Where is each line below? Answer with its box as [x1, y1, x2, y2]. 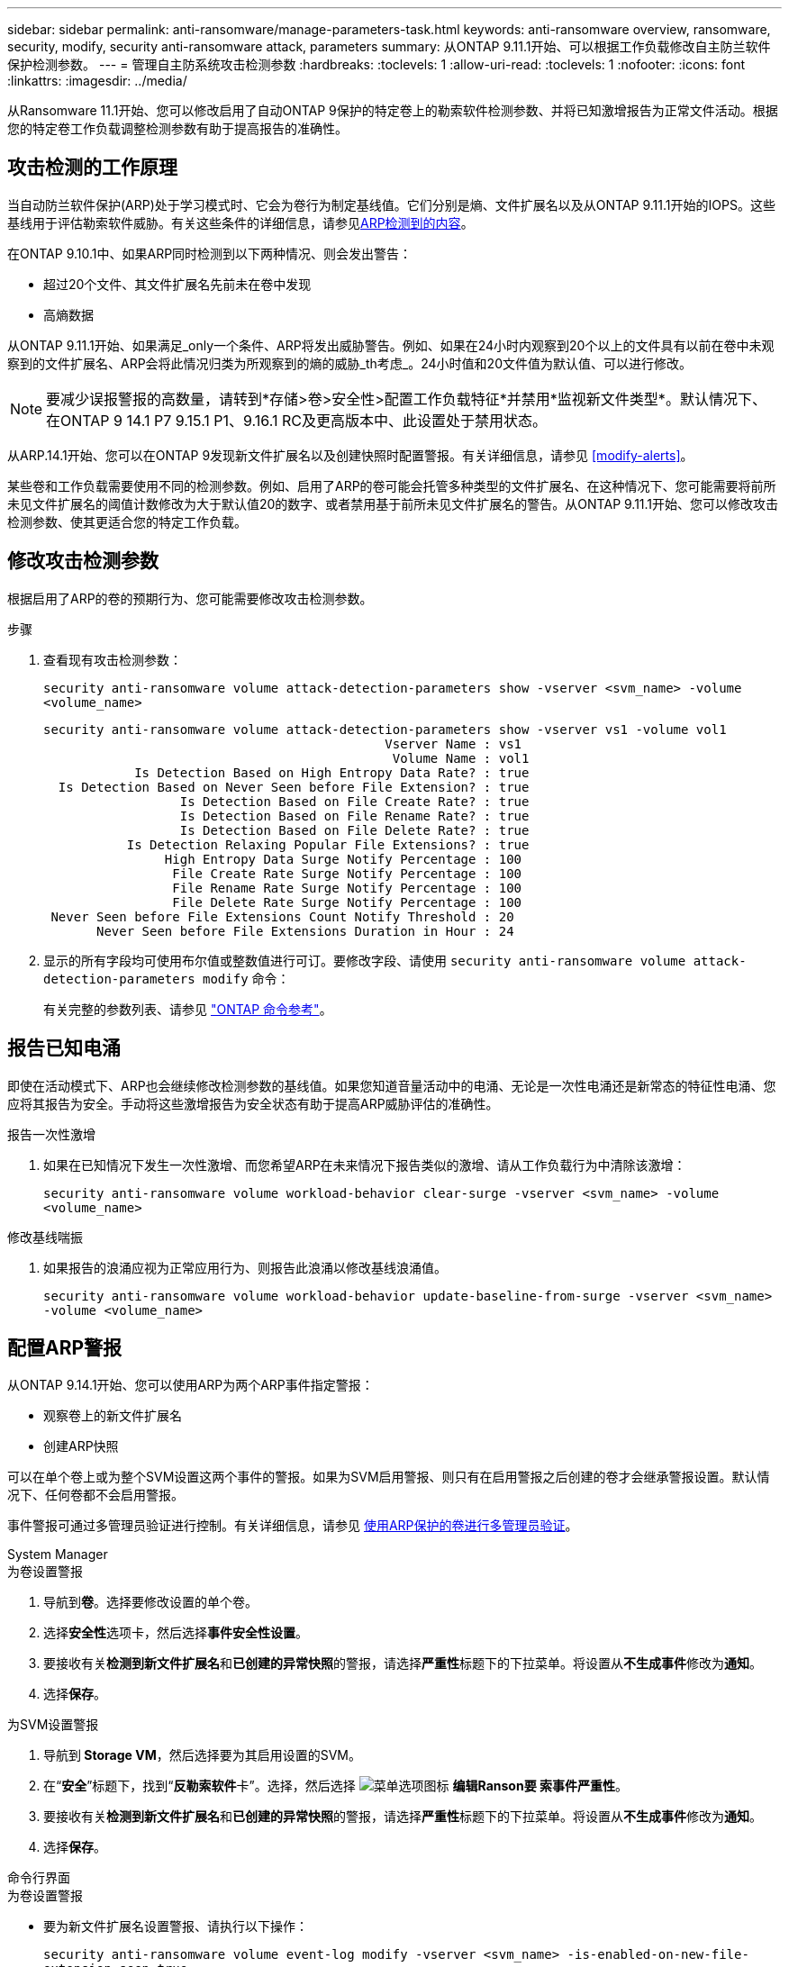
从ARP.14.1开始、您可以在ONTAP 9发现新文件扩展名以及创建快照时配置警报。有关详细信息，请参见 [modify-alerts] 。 [7, 447, 694, 463]
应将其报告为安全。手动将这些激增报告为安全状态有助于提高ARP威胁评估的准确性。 [7, 1095, 499, 1111]
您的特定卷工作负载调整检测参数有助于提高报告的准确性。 [7, 121, 348, 136]
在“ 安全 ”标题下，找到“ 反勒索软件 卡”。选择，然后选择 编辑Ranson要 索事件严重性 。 [43, 1778, 628, 1794]
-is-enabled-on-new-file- [567, 1947, 749, 1962]
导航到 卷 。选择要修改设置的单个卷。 [43, 1594, 258, 1610]
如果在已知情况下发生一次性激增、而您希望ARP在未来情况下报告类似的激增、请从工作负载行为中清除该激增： [43, 1156, 686, 1173]
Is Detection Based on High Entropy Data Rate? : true [134, 765, 530, 780]
